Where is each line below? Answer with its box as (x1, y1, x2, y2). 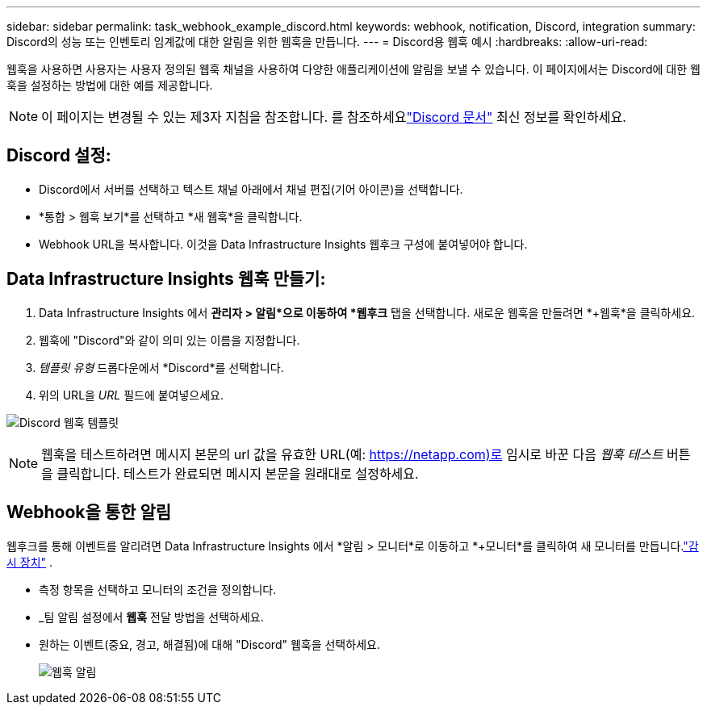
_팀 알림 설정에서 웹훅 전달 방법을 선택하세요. (39, 609, 264, 624)
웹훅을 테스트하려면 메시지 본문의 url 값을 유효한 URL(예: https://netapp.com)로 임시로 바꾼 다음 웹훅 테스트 (41, 445, 663, 462)
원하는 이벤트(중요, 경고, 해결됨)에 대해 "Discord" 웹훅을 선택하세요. (39, 637, 380, 651)
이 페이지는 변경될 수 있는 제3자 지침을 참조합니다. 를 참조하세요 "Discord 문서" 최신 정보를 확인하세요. (41, 109, 626, 125)
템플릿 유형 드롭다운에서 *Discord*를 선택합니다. (39, 360, 284, 374)
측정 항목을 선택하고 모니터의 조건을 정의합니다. (39, 582, 277, 596)
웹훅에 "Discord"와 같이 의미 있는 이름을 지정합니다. (39, 332, 300, 347)
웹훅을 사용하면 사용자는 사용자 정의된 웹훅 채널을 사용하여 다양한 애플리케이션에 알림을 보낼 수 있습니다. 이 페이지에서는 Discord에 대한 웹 (6, 62, 701, 76)
